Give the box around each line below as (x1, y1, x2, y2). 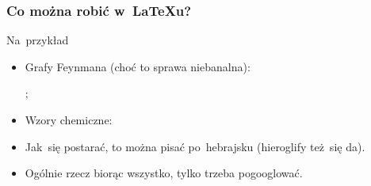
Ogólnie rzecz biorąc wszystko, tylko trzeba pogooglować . (25, 165, 303, 181)
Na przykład (6, 32, 69, 48)
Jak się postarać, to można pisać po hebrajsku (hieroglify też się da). (25, 138, 365, 154)
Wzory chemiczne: (25, 112, 113, 127)
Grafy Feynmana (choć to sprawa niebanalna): (25, 58, 251, 74)
